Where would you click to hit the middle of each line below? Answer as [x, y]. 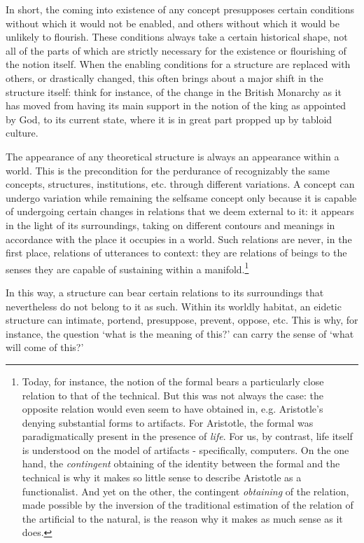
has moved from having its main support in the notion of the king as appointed [176, 105]
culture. [22, 133]
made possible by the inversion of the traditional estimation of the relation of [188, 505]
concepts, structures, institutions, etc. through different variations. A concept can [180, 184]
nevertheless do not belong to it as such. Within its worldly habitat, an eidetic [174, 306]
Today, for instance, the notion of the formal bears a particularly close [173, 381]
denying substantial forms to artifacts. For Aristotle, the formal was [168, 422]
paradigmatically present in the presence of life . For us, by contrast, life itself [187, 436]
